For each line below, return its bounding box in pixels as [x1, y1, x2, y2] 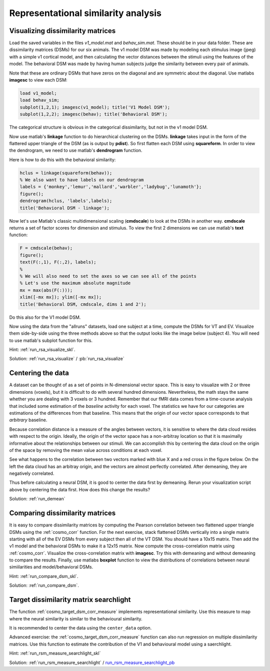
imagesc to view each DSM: [9, 77, 67, 83]
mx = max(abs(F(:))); [19, 287, 73, 293]
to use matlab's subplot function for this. [9, 337, 92, 343]
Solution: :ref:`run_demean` [9, 496, 65, 502]
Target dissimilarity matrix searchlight [9, 595, 131, 604]
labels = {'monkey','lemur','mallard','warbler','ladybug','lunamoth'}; [19, 184, 202, 190]
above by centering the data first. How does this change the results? [9, 486, 150, 492]
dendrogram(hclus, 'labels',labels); [19, 198, 112, 204]
